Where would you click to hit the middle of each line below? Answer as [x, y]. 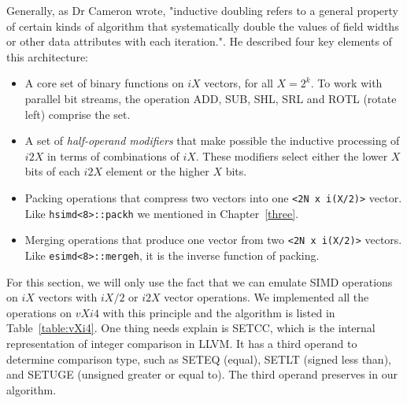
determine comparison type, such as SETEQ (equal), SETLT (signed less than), [199, 359]
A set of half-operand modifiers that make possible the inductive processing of [212, 140]
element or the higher [157, 171]
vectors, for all [239, 83]
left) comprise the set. [78, 114]
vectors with [68, 297]
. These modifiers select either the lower [292, 155]
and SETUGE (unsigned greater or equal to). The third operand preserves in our [202, 374]
